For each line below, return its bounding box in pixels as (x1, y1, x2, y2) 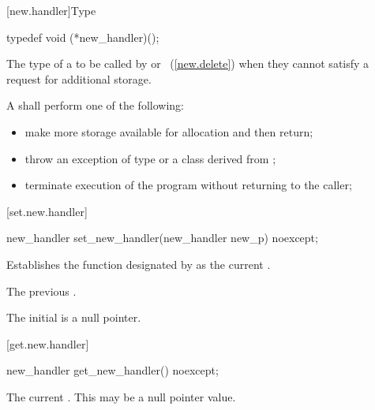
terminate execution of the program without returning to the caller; (24, 177, 352, 193)
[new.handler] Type (6, 2, 96, 18)
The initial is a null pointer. (6, 309, 141, 326)
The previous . (6, 282, 77, 299)
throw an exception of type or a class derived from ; (24, 150, 276, 166)
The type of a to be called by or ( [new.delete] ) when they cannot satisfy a (6, 55, 369, 72)
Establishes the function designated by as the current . (6, 255, 271, 272)
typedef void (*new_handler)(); (6, 28, 159, 45)
